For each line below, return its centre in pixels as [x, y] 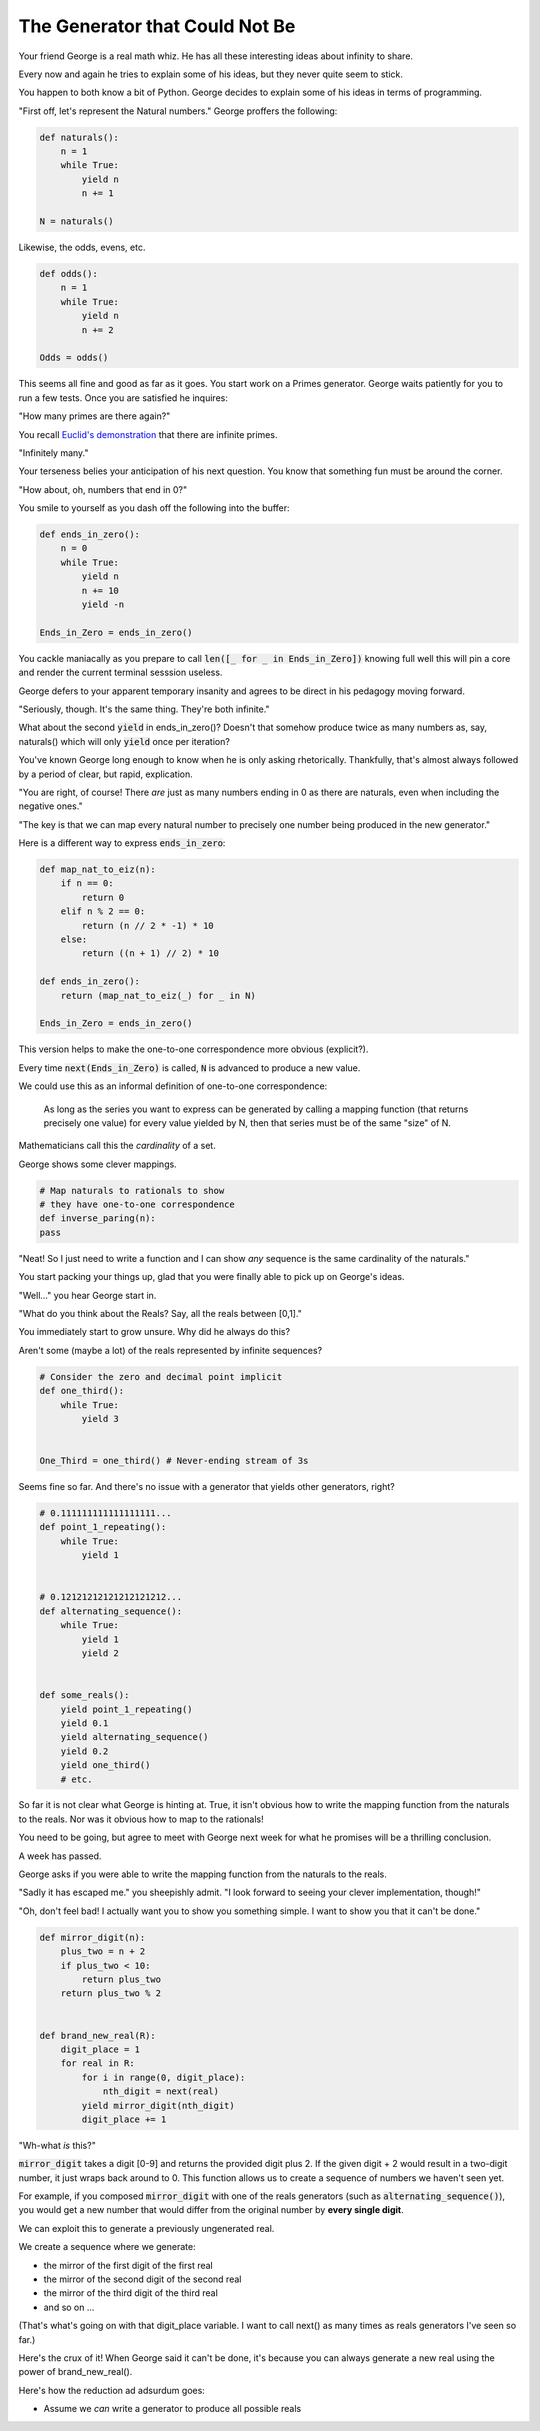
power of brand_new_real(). [75, 2372]
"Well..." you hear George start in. [87, 1295]
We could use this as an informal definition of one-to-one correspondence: [173, 1086]
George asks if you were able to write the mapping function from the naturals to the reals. [202, 1874]
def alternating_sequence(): [111, 1611]
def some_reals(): [84, 1695]
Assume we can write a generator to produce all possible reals [172, 2409]
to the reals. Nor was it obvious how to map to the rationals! [141, 1819]
